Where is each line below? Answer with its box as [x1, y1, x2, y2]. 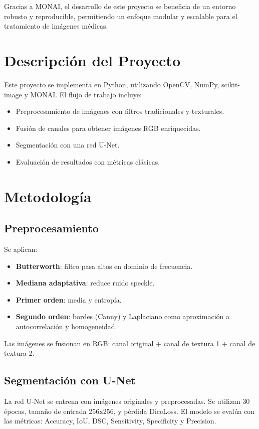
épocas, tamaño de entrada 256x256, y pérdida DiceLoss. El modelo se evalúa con [4, 405, 254, 416]
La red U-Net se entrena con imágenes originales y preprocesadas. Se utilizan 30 [4, 396, 250, 406]
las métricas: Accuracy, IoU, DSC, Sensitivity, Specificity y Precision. [4, 415, 216, 426]
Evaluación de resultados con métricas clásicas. [16, 156, 160, 167]
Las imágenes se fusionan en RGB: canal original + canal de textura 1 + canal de [4, 338, 255, 348]
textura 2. [4, 348, 35, 358]
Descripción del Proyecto [4, 50, 180, 70]
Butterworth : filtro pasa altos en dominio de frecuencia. [16, 260, 193, 271]
